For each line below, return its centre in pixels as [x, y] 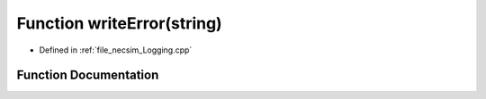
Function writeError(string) [119, 23]
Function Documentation [88, 75]
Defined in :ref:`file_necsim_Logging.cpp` [116, 50]
